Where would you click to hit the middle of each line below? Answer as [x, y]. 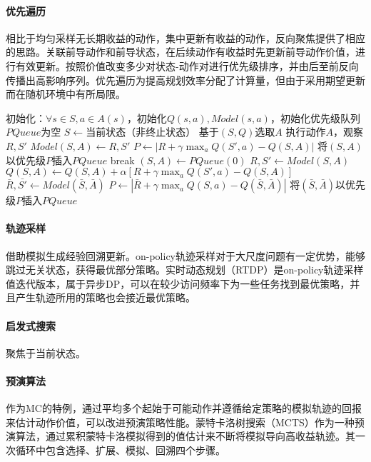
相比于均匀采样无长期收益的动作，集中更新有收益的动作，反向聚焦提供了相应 [185, 37]
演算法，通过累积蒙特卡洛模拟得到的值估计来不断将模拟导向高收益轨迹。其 [181, 436]
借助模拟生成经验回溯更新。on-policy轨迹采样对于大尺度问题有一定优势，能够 [186, 255]
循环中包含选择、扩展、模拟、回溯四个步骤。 [120, 450]
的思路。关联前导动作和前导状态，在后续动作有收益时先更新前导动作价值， [181, 52]
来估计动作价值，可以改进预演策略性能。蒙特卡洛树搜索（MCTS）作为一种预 [185, 422]
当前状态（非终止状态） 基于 [152, 132]
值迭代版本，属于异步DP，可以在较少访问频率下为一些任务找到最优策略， [178, 283]
